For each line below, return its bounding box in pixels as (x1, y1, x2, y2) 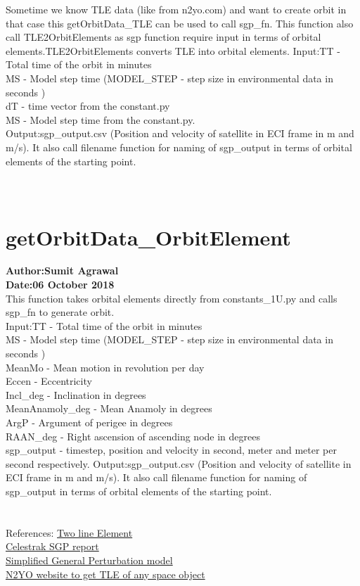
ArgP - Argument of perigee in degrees (6, 414, 173, 429)
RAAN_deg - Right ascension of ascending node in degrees (6, 428, 260, 443)
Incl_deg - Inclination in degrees (6, 387, 146, 402)
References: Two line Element (6, 525, 133, 540)
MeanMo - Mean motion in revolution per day (6, 359, 205, 374)
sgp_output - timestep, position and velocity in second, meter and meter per (6, 442, 337, 457)
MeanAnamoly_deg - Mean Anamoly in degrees (6, 401, 212, 416)
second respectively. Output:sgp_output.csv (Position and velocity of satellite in (6, 456, 352, 471)
